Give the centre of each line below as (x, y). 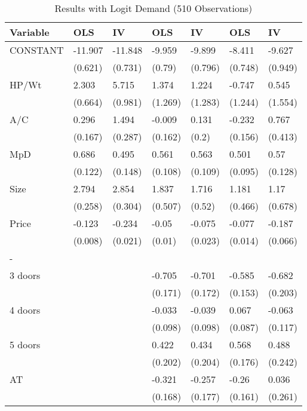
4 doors (25, 310)
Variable (30, 32)
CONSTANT (37, 50)
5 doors (25, 344)
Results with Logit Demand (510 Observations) (153, 8)
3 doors (25, 275)
